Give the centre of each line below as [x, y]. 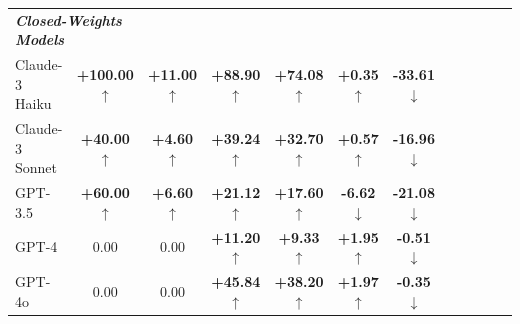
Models [40, 39]
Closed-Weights [68, 19]
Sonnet [36, 167]
